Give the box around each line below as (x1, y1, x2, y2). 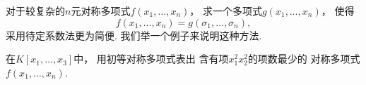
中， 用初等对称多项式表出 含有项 (73, 51, 229, 66)
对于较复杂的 (6, 4, 65, 18)
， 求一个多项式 (189, 4, 262, 18)
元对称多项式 (71, 4, 131, 18)
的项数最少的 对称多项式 (247, 51, 360, 66)
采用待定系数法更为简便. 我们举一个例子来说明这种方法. (6, 27, 262, 42)
